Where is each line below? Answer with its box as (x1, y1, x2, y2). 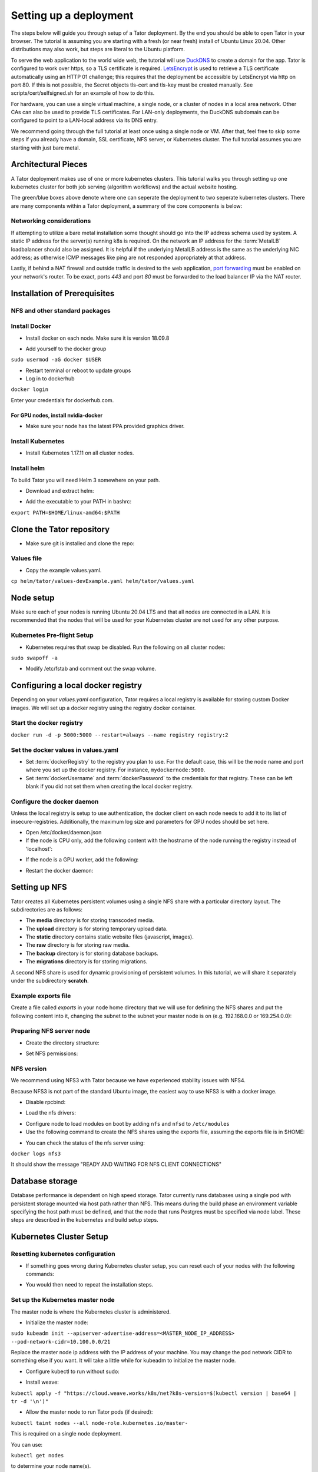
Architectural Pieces (11, 160, 88, 170)
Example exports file (11, 992, 71, 1000)
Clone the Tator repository (11, 524, 110, 534)
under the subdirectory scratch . (11, 977, 89, 984)
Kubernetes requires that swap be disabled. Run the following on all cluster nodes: (25, 644, 226, 651)
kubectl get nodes (11, 1452, 64, 1458)
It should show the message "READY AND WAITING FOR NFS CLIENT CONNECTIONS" (11, 1161, 222, 1168)
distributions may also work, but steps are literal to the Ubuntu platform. (11, 46, 185, 53)
